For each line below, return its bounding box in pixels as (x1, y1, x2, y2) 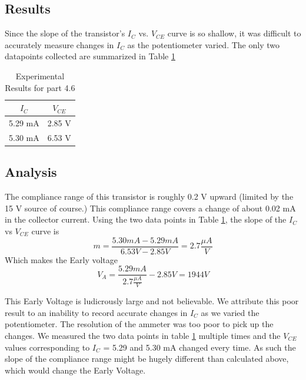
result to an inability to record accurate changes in (5, 306, 188, 318)
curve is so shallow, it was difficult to (167, 27, 301, 39)
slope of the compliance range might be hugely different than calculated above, (5, 352, 289, 365)
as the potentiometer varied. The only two (127, 38, 280, 51)
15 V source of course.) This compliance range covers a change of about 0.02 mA (5, 201, 296, 214)
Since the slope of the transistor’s (5, 27, 125, 39)
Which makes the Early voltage (5, 253, 118, 265)
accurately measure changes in (5, 38, 114, 51)
